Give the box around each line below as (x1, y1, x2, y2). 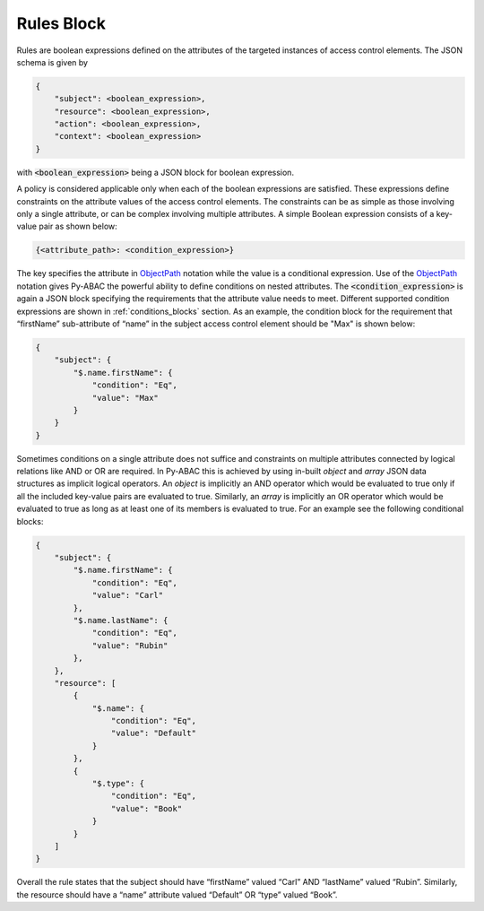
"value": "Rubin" (91, 640, 169, 650)
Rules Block (16, 13, 107, 33)
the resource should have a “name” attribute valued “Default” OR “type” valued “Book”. (16, 889, 338, 900)
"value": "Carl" (91, 590, 164, 601)
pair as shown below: (39, 221, 118, 232)
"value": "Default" (110, 728, 197, 739)
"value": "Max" (91, 393, 159, 403)
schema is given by (16, 56, 89, 67)
